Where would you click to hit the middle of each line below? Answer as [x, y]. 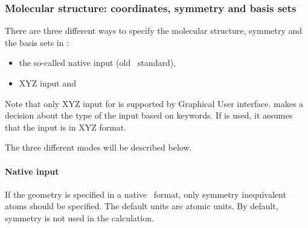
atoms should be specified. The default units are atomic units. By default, [142, 206]
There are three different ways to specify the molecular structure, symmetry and [154, 31]
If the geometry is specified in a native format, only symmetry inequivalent [146, 194]
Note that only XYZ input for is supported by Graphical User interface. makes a [154, 103]
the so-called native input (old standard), [98, 63]
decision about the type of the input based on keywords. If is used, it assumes [149, 115]
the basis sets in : [37, 42]
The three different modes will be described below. [98, 147]
